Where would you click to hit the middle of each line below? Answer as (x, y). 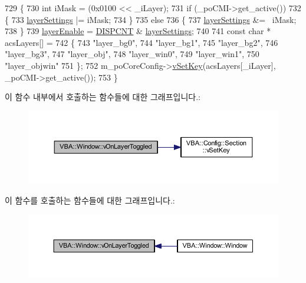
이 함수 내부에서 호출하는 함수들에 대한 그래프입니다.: (103, 97)
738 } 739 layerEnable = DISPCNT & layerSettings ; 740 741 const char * (138, 31)
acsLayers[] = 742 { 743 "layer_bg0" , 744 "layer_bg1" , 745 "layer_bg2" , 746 (142, 42)
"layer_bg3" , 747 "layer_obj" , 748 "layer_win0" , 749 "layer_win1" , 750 (132, 54)
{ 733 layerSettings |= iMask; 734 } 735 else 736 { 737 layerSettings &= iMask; (151, 19)
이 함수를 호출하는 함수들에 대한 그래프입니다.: (90, 200)
